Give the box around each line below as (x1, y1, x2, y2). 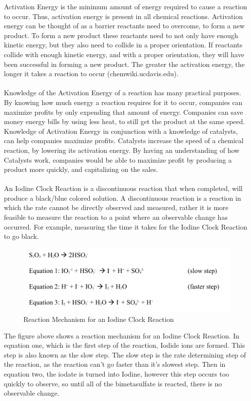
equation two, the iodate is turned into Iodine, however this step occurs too (4, 368, 230, 379)
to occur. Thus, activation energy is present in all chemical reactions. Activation (4, 11, 243, 21)
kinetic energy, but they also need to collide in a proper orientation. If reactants (4, 40, 243, 50)
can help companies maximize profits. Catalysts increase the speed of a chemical (4, 135, 244, 146)
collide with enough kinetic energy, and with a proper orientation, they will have (4, 49, 244, 59)
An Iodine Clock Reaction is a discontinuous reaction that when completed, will (4, 183, 243, 193)
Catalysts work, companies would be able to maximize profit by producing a (4, 154, 232, 165)
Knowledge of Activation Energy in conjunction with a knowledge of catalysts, (4, 126, 238, 136)
